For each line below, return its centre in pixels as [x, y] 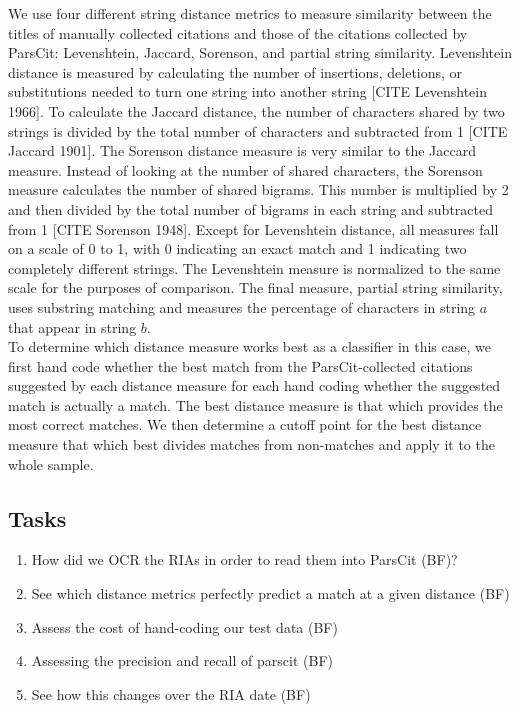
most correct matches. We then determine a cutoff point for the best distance [245, 424]
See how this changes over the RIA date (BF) [171, 693]
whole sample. [51, 463]
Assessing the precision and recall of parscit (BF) [182, 660]
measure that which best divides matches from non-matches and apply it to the [251, 444]
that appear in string [72, 326]
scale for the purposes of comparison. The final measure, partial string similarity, [255, 287]
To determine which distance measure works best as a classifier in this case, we [249, 346]
